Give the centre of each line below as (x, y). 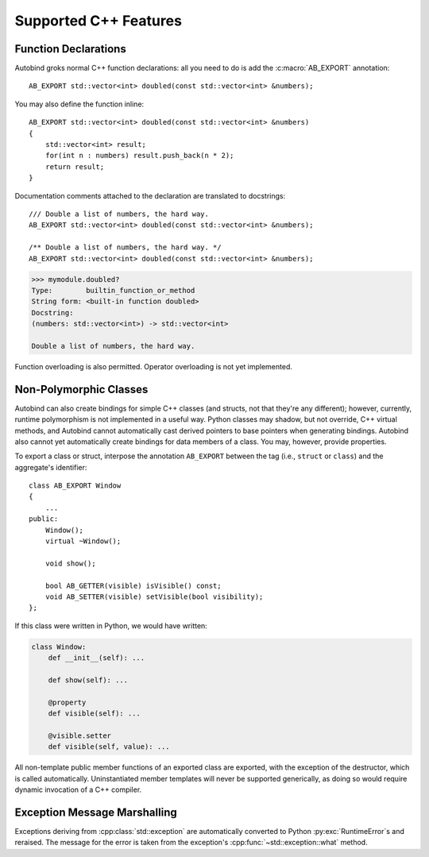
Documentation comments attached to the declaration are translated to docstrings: (150, 195)
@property (67, 702)
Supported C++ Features (99, 21)
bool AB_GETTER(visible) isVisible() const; (133, 585)
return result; (75, 166)
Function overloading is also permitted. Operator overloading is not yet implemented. (154, 366)
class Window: (59, 647)
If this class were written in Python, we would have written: (111, 625)
